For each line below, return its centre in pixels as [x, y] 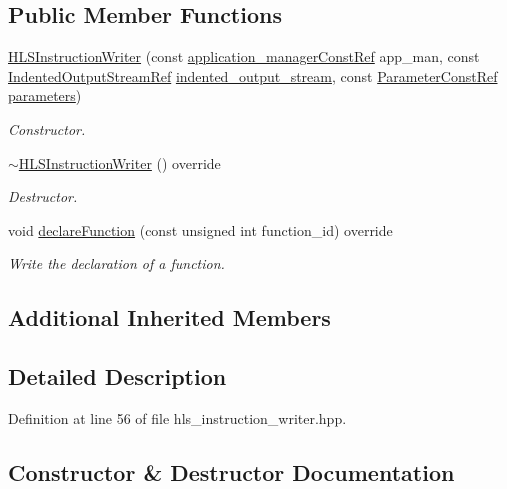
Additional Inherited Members [169, 317]
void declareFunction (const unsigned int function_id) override [200, 229]
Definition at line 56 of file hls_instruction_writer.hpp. [177, 417]
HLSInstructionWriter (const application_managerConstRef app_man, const [244, 56]
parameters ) [45, 95]
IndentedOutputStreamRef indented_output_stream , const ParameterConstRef [253, 75]
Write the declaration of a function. [116, 263]
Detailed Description [117, 376]
